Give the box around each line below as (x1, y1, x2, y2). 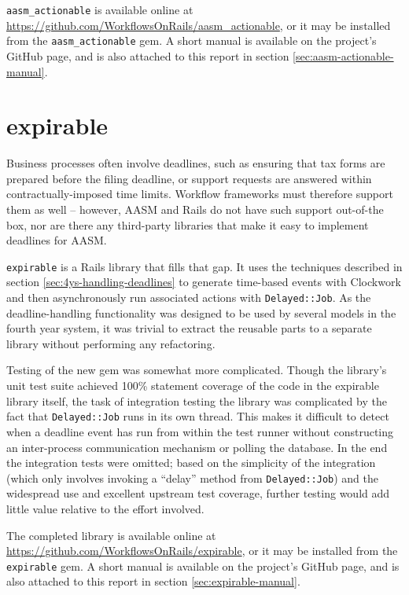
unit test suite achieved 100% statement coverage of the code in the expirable (6, 377, 379, 394)
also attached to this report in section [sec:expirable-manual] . (6, 573, 300, 589)
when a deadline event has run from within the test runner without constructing (6, 423, 394, 439)
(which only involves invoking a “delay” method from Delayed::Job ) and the (6, 469, 378, 486)
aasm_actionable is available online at (6, 2, 193, 17)
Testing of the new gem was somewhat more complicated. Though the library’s (6, 362, 387, 378)
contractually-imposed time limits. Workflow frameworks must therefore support (6, 185, 393, 202)
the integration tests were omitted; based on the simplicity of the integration (6, 454, 376, 471)
